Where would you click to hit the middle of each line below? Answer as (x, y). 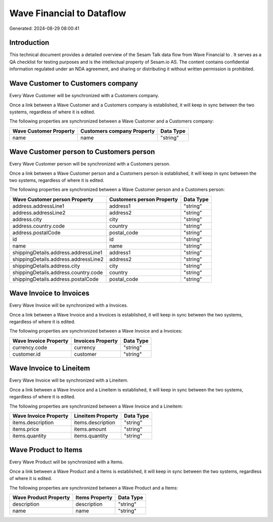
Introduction (29, 43)
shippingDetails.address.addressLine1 (57, 252)
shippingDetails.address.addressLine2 (58, 259)
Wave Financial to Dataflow (68, 13)
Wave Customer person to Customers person (82, 152)
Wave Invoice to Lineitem (50, 368)
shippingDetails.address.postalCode (55, 279)
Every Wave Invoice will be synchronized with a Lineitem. (69, 380)
